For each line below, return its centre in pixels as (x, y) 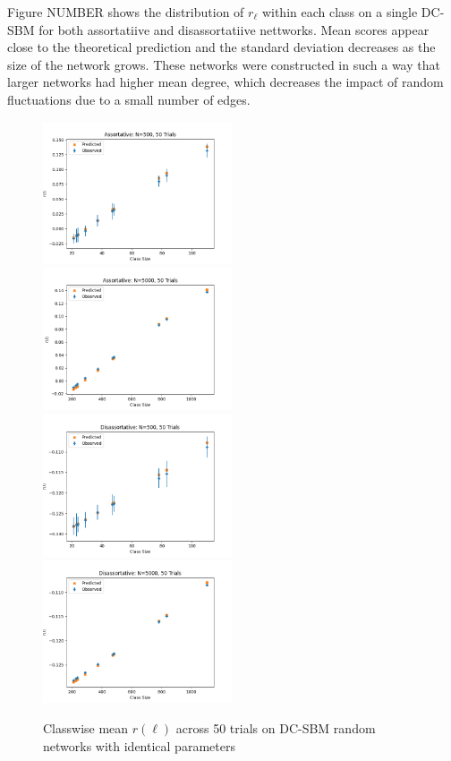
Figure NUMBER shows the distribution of (126, 12)
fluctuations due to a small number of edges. (129, 99)
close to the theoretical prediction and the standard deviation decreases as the (221, 47)
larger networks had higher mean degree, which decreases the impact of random (225, 82)
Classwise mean (86, 727)
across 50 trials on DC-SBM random (276, 727)
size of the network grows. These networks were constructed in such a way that (224, 64)
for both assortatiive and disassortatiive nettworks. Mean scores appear (234, 29)
